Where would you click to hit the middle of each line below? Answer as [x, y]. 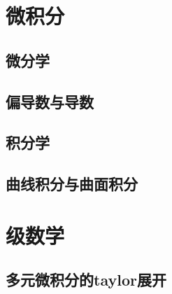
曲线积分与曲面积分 [72, 184]
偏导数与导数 [50, 101]
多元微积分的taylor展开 [86, 280]
